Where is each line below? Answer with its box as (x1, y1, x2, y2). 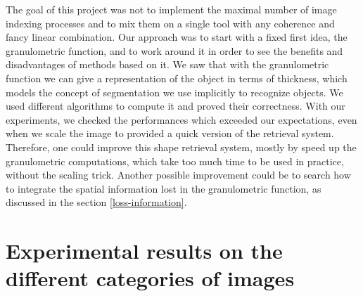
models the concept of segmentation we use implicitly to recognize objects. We (6, 84, 343, 99)
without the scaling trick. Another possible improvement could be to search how (6, 167, 351, 182)
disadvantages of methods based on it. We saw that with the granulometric (6, 57, 329, 72)
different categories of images (6, 264, 295, 292)
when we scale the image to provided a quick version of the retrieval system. (6, 126, 334, 141)
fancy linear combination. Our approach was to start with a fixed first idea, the (6, 30, 348, 44)
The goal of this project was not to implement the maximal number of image (6, 2, 337, 16)
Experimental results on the (6, 236, 283, 265)
